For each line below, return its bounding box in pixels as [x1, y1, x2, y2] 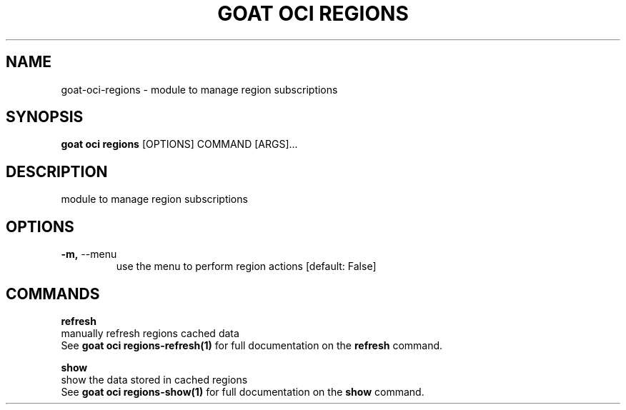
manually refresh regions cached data [61, 326, 239, 339]
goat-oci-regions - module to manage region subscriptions [61, 83, 338, 96]
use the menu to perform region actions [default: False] [116, 260, 377, 273]
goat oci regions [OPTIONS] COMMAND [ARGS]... [61, 138, 298, 151]
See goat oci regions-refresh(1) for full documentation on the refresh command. [61, 339, 443, 351]
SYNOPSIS [6, 108, 84, 126]
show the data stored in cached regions [61, 373, 248, 386]
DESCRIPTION [6, 162, 108, 181]
